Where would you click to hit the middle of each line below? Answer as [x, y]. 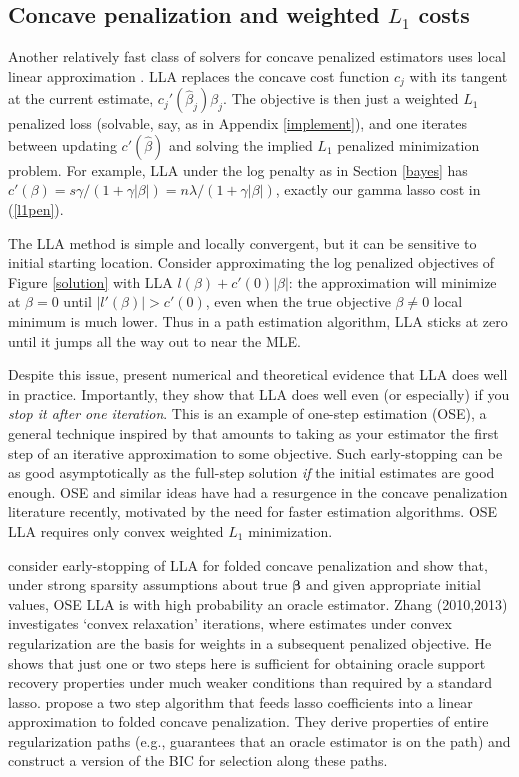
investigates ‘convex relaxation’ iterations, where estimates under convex [230, 623]
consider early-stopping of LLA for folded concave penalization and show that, [248, 564]
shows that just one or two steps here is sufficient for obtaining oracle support [247, 662]
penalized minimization [408, 144]
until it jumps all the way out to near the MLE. [154, 340]
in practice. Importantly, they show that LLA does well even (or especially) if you [259, 393]
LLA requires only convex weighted [116, 530]
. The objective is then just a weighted [341, 98]
